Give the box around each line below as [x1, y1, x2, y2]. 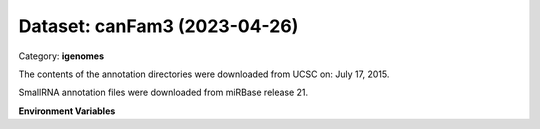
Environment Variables [18, 105, 116, 117]
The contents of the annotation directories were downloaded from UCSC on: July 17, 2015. [18, 68, 390, 80]
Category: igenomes [18, 50, 105, 62]
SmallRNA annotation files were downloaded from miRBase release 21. [18, 86, 309, 99]
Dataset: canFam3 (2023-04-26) [18, 15, 299, 37]
